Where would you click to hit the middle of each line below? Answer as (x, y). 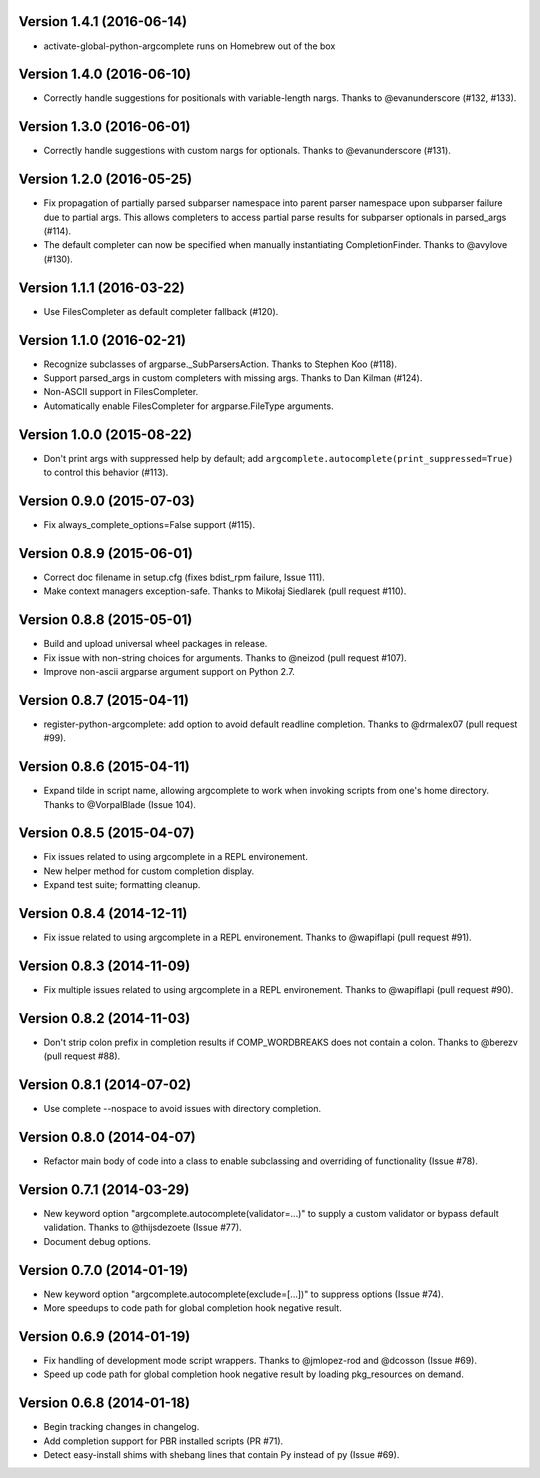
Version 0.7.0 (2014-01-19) (103, 1270)
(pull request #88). (82, 1056)
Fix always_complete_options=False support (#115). (149, 524)
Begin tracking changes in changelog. (121, 1427)
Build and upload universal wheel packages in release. (155, 644)
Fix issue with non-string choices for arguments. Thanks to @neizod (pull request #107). (225, 657)
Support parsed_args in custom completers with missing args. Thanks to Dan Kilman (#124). (233, 378)
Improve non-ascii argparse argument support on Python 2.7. (169, 671)
